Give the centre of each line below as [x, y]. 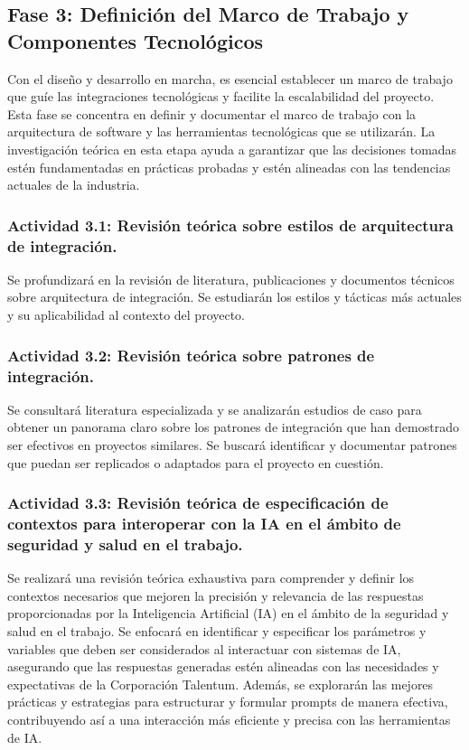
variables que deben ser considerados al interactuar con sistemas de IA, [204, 648]
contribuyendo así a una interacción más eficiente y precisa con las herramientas [229, 719]
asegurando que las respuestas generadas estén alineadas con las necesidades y [223, 666]
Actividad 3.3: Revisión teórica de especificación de [198, 503]
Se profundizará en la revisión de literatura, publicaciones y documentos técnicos [231, 279]
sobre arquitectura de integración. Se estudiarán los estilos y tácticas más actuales [234, 297]
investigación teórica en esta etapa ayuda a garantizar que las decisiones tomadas [232, 149]
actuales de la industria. [74, 185]
